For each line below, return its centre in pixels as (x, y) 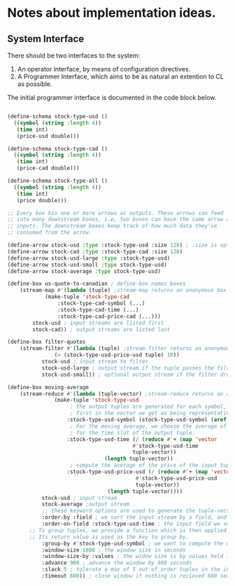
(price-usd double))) (48, 136)
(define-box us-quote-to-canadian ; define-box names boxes (97, 284)
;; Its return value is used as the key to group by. (109, 537)
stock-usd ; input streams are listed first (98, 323)
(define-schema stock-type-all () (58, 181)
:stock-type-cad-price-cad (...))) (109, 316)
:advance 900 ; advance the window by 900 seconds (117, 563)
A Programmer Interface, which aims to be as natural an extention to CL (120, 76)
